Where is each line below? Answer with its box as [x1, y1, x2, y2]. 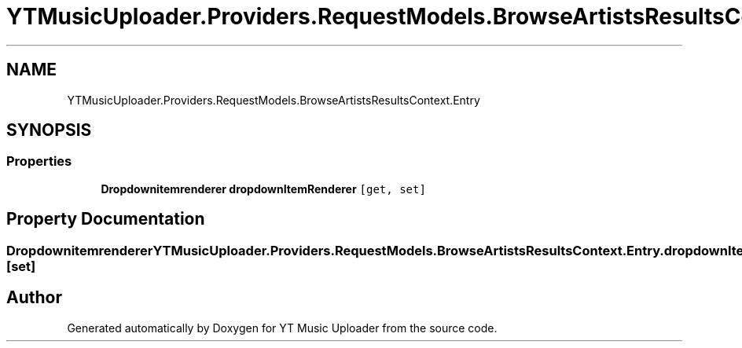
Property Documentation [6, 209, 205, 229]
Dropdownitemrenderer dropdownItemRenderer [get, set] [101, 181, 426, 196]
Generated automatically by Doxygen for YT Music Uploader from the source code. [67, 321, 498, 335]
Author [6, 288, 62, 308]
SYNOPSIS [6, 120, 92, 141]
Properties [6, 153, 72, 170]
